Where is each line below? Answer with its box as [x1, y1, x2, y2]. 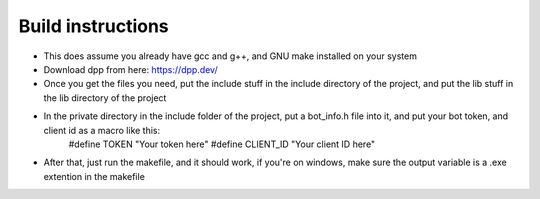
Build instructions [18, 15, 169, 37]
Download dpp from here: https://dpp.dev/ [43, 63, 219, 75]
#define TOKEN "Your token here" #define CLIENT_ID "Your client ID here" [68, 138, 376, 150]
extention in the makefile [43, 170, 145, 182]
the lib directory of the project [43, 91, 167, 104]
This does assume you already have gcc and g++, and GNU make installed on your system [43, 50, 417, 62]
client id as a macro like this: [43, 124, 161, 136]
